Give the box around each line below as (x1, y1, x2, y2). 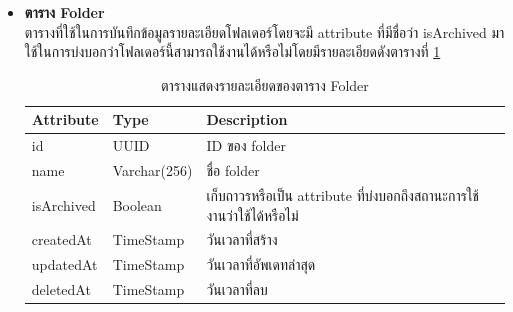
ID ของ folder (206, 135, 286, 156)
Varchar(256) (112, 160, 193, 181)
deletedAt (31, 279, 91, 300)
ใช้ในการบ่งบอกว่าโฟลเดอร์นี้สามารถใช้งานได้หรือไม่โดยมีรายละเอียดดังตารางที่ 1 (24, 41, 441, 62)
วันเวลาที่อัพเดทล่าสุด (206, 254, 316, 275)
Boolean (112, 194, 162, 215)
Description (206, 109, 288, 130)
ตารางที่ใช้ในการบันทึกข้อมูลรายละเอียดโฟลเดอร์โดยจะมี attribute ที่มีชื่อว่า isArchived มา (24, 21, 505, 42)
